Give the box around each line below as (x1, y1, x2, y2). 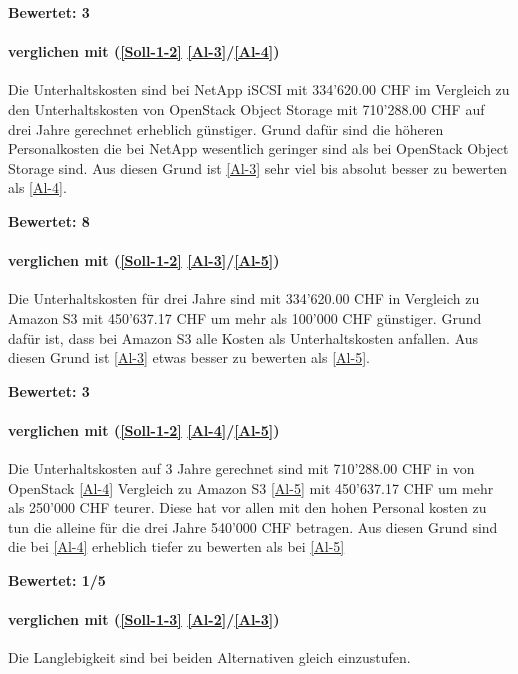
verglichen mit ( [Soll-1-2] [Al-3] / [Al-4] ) (8, 41, 280, 62)
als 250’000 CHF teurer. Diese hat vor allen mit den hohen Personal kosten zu (8, 497, 487, 518)
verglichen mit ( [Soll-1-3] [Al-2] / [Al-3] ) (8, 609, 280, 630)
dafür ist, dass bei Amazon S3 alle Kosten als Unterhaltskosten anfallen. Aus (8, 327, 479, 348)
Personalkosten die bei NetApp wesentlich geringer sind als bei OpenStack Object (8, 138, 509, 159)
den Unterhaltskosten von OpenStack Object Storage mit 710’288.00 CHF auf (8, 98, 485, 119)
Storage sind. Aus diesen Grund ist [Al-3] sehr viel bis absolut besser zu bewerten (8, 157, 508, 178)
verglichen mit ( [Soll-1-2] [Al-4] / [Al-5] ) (8, 419, 280, 440)
